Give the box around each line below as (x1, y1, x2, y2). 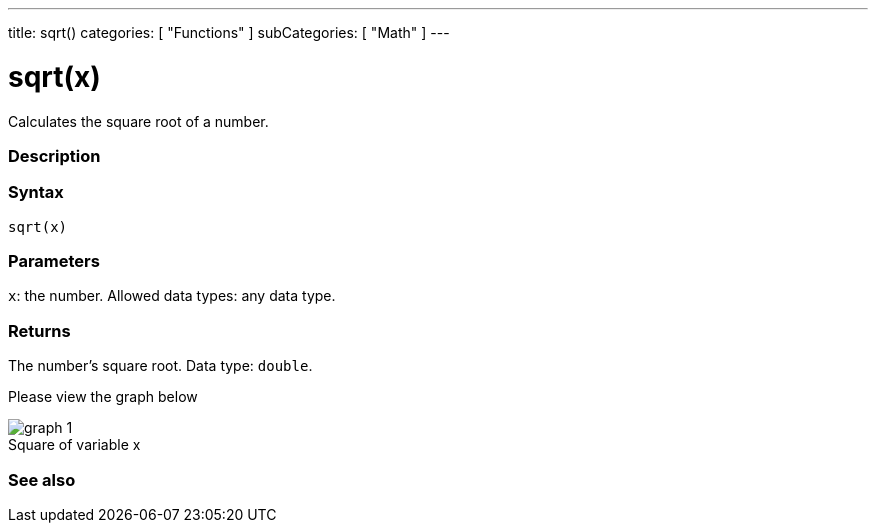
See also (8, 469, 76, 490)
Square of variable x (8, 436, 141, 454)
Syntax (8, 182, 64, 203)
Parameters (8, 251, 100, 271)
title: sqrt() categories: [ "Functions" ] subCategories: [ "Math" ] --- (8, 24, 450, 41)
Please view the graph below (8, 388, 198, 406)
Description (8, 145, 101, 166)
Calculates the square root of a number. (8, 112, 269, 130)
